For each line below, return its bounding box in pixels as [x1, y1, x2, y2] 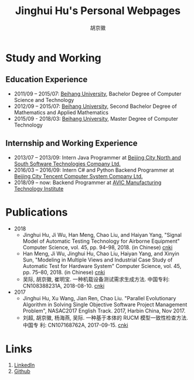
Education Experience [5, 74, 88, 84]
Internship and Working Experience [5, 138, 138, 148]
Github [13, 368, 30, 375]
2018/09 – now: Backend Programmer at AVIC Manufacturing [13, 179, 162, 186]
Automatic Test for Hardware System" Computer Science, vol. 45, [22, 262, 182, 269]
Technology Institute [13, 185, 64, 192]
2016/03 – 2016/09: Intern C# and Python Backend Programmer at [13, 166, 174, 174]
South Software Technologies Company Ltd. [13, 160, 121, 167]
